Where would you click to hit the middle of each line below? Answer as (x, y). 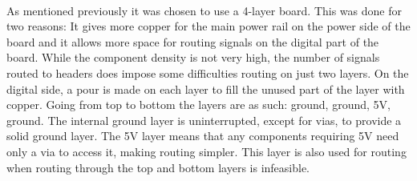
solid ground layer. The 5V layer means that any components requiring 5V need (203, 136)
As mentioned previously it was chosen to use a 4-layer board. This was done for (204, 10)
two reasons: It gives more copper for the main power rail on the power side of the (208, 26)
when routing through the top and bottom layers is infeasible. (158, 167)
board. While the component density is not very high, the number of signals (193, 57)
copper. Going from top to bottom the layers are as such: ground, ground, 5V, (198, 105)
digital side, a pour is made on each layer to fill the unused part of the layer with (206, 88)
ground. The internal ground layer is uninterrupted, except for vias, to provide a (204, 120)
